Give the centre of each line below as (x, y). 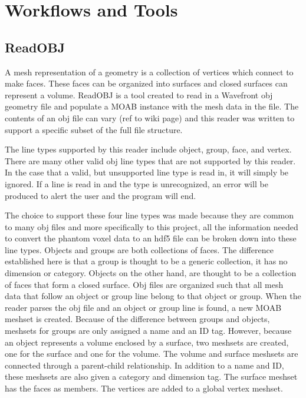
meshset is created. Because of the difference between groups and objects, (137, 319)
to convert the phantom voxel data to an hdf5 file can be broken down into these (151, 238)
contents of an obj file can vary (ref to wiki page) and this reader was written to (150, 117)
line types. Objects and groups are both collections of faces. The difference (139, 249)
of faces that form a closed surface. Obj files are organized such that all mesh (144, 284)
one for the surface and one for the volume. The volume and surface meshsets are (152, 354)
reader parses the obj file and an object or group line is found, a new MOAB (143, 307)
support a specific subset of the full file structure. (94, 129)
